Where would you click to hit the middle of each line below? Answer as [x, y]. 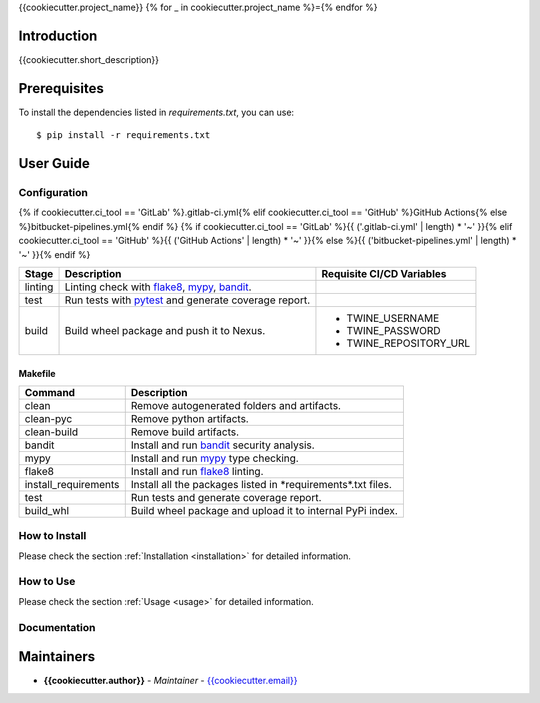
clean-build [51, 432]
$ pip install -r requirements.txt [123, 135]
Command [49, 392]
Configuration [53, 192]
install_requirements [72, 484]
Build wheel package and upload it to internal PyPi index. [264, 510]
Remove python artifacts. [189, 418]
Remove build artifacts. [185, 432]
